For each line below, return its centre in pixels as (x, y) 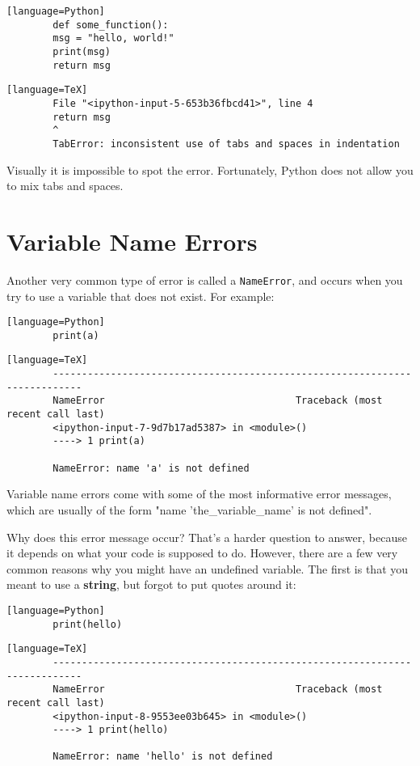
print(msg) (82, 51)
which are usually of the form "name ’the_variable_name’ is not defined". (189, 509)
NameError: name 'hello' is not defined (163, 757)
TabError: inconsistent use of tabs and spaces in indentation (226, 144)
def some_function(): (111, 25)
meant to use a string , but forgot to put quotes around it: (151, 584)
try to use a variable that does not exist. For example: (141, 296)
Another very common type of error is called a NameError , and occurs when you (205, 279)
